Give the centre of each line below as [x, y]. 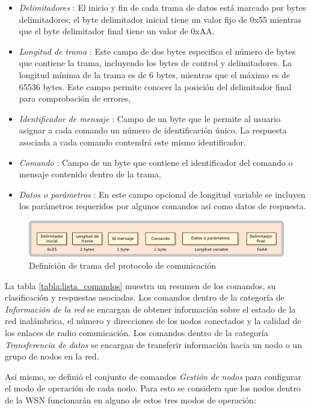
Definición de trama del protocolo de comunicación [122, 265]
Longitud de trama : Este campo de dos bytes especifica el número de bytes [157, 51]
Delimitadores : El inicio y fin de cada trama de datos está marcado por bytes [162, 7]
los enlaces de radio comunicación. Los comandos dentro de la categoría [137, 332]
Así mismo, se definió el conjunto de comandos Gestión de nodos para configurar [153, 376]
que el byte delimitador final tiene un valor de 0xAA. [117, 31]
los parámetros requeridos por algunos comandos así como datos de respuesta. [162, 206]
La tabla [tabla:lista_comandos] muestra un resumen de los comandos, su [140, 285]
